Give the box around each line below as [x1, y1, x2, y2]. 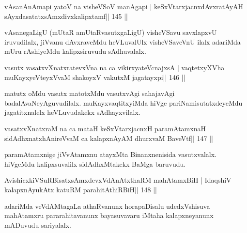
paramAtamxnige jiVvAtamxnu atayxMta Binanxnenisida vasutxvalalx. [4, 149, 216, 159]
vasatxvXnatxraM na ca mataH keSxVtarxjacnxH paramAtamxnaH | [4, 123, 210, 133]
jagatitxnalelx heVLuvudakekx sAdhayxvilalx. [4, 107, 140, 117]
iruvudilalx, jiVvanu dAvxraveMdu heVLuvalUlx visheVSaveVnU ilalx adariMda [4, 36, 241, 47]
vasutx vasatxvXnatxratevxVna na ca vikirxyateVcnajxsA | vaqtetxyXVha [4, 62, 225, 72]
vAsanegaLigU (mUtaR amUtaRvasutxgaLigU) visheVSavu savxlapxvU [4, 27, 217, 37]
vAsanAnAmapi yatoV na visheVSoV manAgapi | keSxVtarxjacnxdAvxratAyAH [4, 1, 244, 11]
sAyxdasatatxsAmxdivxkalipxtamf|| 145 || [4, 11, 128, 21]
